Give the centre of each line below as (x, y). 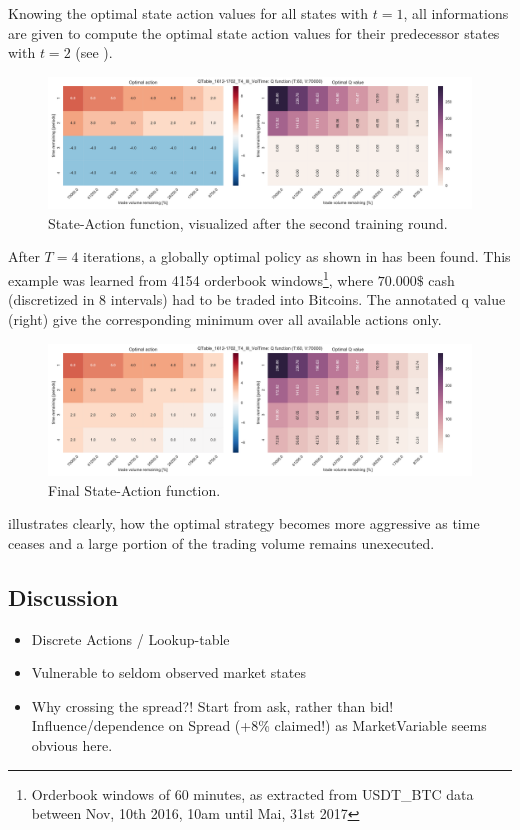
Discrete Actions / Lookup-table (130, 638)
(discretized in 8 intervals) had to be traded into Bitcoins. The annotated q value (257, 299)
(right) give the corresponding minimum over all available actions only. (225, 318)
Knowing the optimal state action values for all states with (188, 13)
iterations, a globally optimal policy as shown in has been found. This (297, 256)
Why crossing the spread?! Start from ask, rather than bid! (212, 705)
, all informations (456, 13)
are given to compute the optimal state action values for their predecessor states (254, 32)
